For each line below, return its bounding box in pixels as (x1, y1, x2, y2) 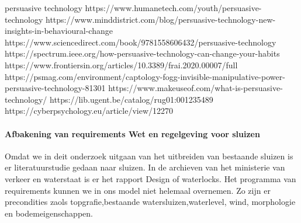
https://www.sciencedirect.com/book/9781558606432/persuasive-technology (5, 36, 276, 48)
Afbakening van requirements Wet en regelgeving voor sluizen (5, 127, 260, 140)
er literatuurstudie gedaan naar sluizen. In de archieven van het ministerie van (5, 161, 285, 173)
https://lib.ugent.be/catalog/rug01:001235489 (50, 93, 213, 105)
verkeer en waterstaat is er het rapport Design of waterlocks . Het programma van (5, 172, 296, 184)
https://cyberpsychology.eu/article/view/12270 (5, 104, 174, 117)
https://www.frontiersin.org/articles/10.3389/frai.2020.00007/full (5, 58, 238, 71)
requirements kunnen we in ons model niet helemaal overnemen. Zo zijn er (5, 184, 271, 196)
